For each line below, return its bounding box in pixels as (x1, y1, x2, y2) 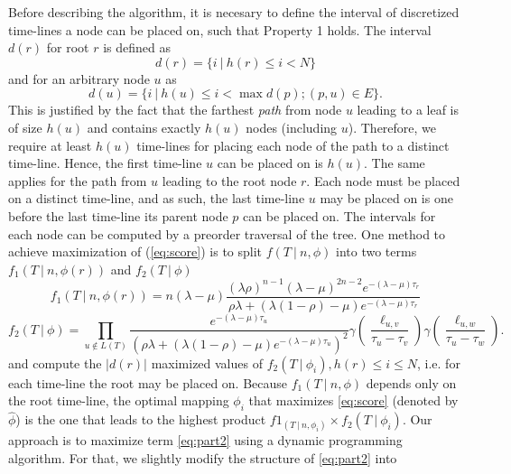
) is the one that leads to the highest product (15, 410, 266, 429)
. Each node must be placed (306, 171, 460, 190)
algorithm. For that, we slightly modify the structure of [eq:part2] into (8, 449, 397, 468)
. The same (364, 153, 425, 172)
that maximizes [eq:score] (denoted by (248, 391, 459, 410)
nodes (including (246, 117, 338, 136)
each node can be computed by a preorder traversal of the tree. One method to (8, 224, 446, 243)
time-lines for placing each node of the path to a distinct (136, 135, 450, 154)
